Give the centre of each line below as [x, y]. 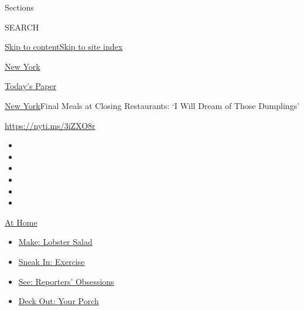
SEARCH [22, 27]
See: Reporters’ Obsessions [66, 281]
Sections [19, 7]
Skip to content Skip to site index [64, 47]
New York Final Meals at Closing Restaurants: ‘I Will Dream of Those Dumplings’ [152, 105]
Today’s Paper [31, 86]
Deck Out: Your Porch [59, 301]
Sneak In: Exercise [52, 261]
